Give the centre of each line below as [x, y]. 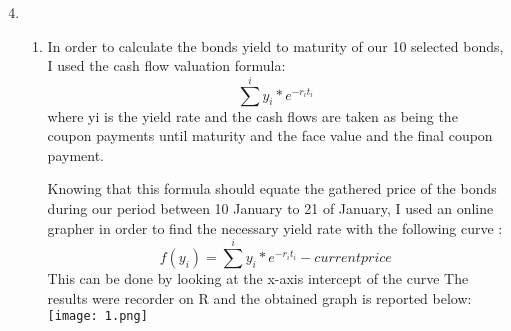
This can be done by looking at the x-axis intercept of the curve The [258, 277]
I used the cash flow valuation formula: [166, 65]
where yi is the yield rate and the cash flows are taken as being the [252, 115]
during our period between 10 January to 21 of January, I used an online [270, 207]
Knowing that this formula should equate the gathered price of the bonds [272, 188]
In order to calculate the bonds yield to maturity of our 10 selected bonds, [275, 45]
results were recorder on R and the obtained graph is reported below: [259, 297]
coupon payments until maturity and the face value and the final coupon [270, 135]
